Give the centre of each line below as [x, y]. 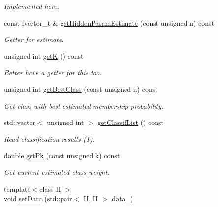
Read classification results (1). [49, 139]
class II [50, 188]
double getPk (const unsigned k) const [62, 155]
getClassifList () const [131, 122]
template [17, 188]
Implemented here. [31, 6]
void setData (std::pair [38, 198]
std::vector [20, 122]
